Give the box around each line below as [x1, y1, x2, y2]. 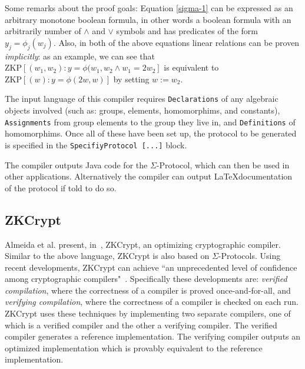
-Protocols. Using [218, 250, 281, 262]
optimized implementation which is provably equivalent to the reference [5, 341, 263, 354]
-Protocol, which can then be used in [156, 158, 290, 171]
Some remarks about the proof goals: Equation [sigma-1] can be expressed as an [5, 2, 293, 14]
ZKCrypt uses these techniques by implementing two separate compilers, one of [5, 307, 291, 320]
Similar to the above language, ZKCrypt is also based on [5, 250, 210, 262]
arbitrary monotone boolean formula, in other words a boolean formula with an [5, 13, 291, 25]
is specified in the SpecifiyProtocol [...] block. [5, 138, 187, 151]
